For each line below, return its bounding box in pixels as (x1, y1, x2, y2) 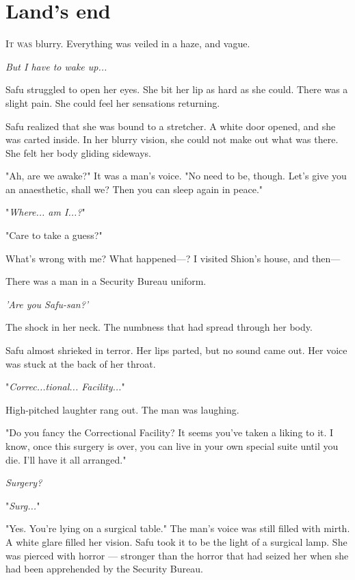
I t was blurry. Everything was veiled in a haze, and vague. (5, 36, 250, 51)
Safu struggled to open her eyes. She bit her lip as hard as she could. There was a (5, 82, 348, 97)
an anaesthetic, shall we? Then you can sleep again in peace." (5, 181, 263, 196)
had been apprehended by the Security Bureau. (5, 562, 203, 576)
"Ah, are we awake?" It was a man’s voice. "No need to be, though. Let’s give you (5, 168, 347, 183)
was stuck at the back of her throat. (5, 356, 156, 370)
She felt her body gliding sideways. (5, 145, 151, 160)
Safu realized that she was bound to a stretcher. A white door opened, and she (5, 118, 336, 133)
